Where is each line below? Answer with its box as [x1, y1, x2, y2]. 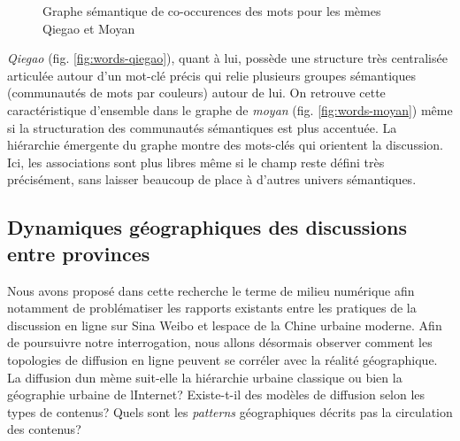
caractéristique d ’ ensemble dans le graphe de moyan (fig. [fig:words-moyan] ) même [7, 100, 453, 119]
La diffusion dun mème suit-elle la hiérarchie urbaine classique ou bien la [7, 367, 402, 386]
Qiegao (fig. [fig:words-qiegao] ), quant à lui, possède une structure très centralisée [7, 49, 448, 67]
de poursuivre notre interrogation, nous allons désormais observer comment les [7, 333, 433, 352]
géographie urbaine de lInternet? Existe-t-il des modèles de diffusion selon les [7, 385, 425, 404]
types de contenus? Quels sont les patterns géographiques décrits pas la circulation [7, 402, 453, 421]
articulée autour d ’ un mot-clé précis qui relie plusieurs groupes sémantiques [7, 66, 416, 84]
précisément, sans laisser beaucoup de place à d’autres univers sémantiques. [7, 170, 417, 189]
